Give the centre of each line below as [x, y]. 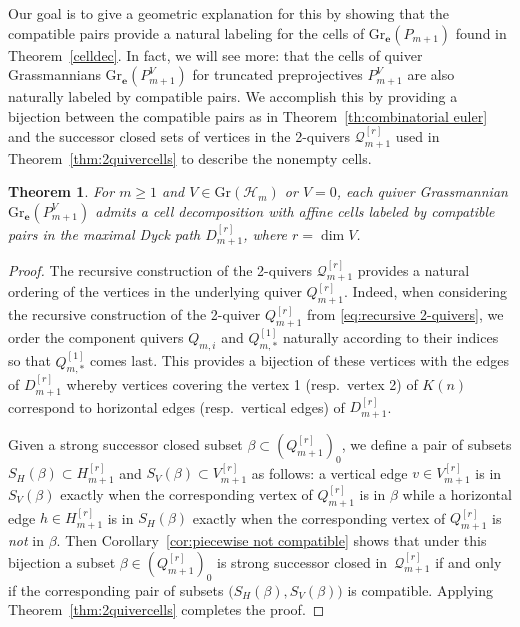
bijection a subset [62, 561]
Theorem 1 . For [61, 191]
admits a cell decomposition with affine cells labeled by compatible [295, 210]
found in [481, 32]
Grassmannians [54, 74]
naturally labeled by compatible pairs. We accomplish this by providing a [233, 96]
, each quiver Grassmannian [422, 191]
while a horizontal [457, 493]
